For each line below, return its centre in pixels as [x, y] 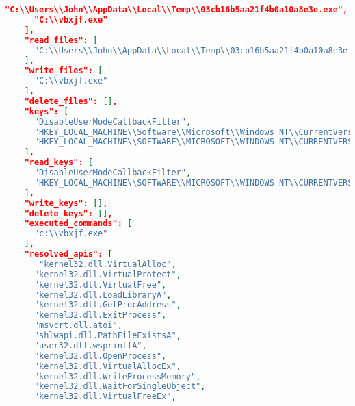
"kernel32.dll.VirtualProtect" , [107, 274]
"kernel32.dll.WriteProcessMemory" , [117, 376]
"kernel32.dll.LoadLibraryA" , [103, 295]
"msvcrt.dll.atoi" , [78, 326]
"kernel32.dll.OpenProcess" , [100, 356]
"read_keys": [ [58, 163]
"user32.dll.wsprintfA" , [90, 345]
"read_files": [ [61, 40]
